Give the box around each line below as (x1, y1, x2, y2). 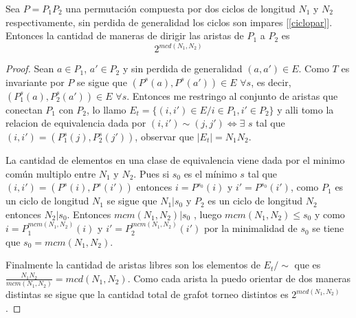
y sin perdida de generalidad (122, 61, 243, 76)
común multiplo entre (5, 166, 96, 180)
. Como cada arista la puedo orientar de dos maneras (127, 271, 351, 285)
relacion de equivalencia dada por (5, 116, 146, 130)
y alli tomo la (277, 102, 334, 116)
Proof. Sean (5, 61, 54, 76)
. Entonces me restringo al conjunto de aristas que (126, 88, 338, 103)
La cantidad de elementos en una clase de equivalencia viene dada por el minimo (5, 153, 345, 167)
